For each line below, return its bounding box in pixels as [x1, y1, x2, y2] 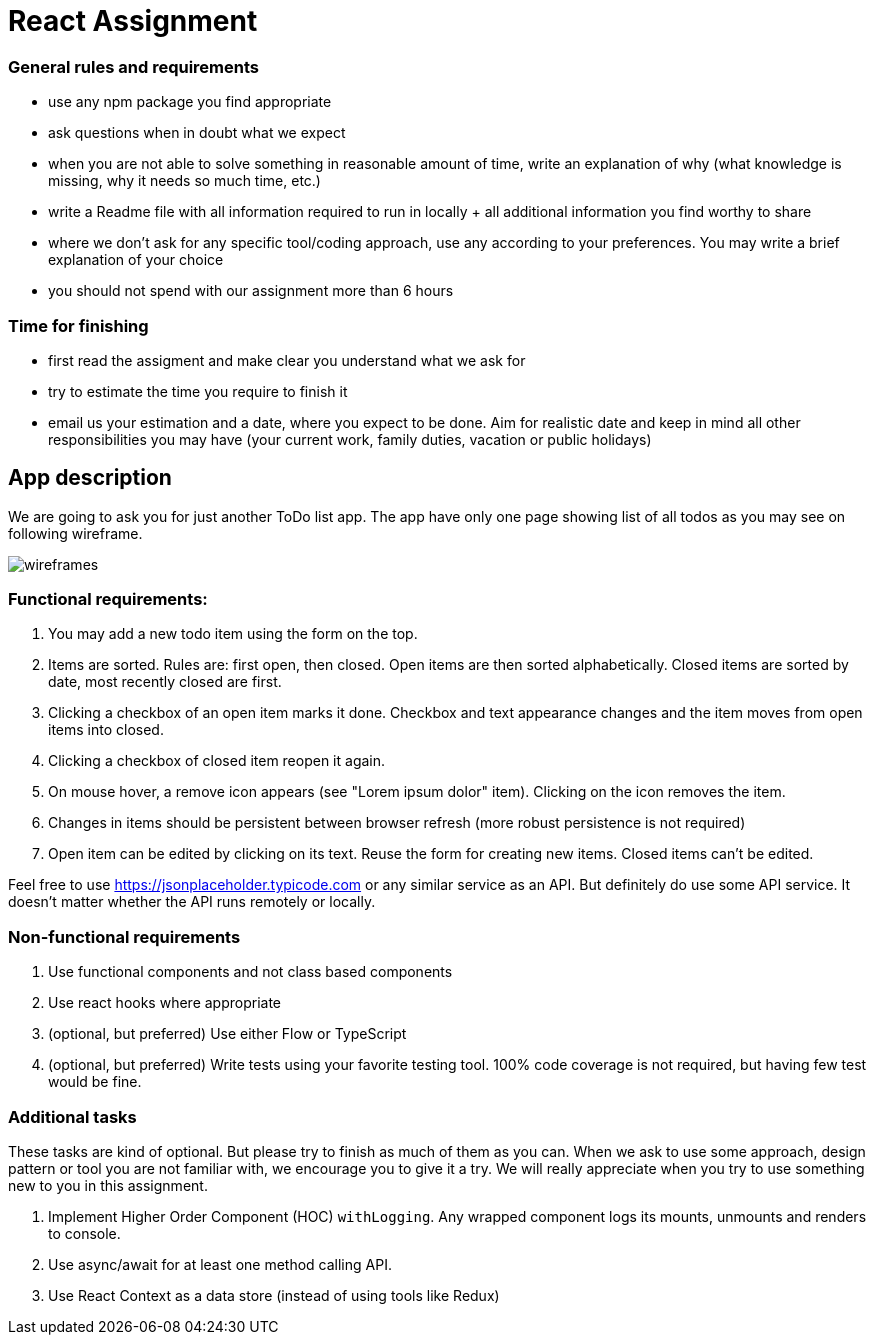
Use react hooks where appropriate [48, 994, 282, 1012]
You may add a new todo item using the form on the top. [48, 625, 418, 643]
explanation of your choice [48, 251, 224, 269]
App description [8, 465, 172, 491]
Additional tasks [8, 1106, 137, 1127]
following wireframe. [8, 524, 143, 542]
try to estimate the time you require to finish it [48, 382, 348, 400]
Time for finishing [8, 315, 149, 336]
